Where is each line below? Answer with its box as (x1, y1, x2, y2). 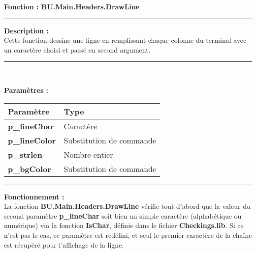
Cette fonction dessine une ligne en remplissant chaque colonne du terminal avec (4, 35, 247, 45)
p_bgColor (8, 163, 51, 174)
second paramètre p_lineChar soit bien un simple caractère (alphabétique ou (4, 210, 242, 221)
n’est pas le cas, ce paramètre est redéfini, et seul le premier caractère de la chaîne (4, 229, 252, 240)
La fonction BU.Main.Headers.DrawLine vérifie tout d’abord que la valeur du (4, 201, 251, 211)
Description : (4, 25, 49, 35)
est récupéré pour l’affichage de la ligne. (4, 239, 124, 250)
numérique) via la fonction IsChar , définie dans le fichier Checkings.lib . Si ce (4, 220, 244, 230)
